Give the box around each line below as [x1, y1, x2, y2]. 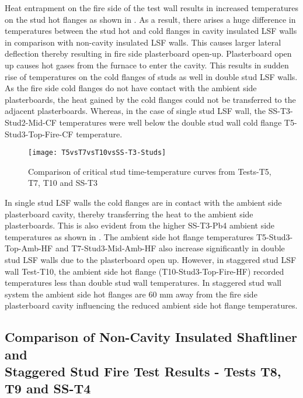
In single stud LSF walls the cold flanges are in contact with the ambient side [5, 196, 282, 208]
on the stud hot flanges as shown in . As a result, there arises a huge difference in [5, 13, 296, 25]
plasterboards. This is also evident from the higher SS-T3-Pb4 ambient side [5, 219, 275, 231]
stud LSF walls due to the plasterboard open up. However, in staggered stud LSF [5, 253, 297, 265]
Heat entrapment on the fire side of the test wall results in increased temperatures [5, 2, 299, 13]
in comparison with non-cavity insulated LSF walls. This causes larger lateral [5, 36, 281, 48]
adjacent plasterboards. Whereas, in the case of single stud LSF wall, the [5, 105, 266, 117]
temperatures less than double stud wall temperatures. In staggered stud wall [5, 276, 281, 289]
